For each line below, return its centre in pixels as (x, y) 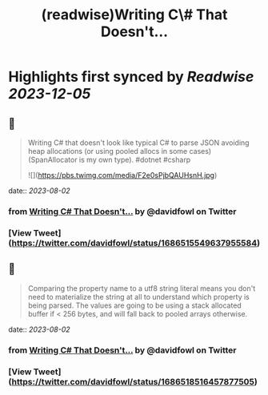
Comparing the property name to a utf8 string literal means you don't (142, 288)
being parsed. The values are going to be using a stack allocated (134, 305)
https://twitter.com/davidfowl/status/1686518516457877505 (133, 381)
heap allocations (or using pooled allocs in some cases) (120, 151)
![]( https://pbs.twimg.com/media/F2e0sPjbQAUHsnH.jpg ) (122, 175)
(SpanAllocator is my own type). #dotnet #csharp (109, 159)
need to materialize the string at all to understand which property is (138, 296)
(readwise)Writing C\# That (134, 15)
